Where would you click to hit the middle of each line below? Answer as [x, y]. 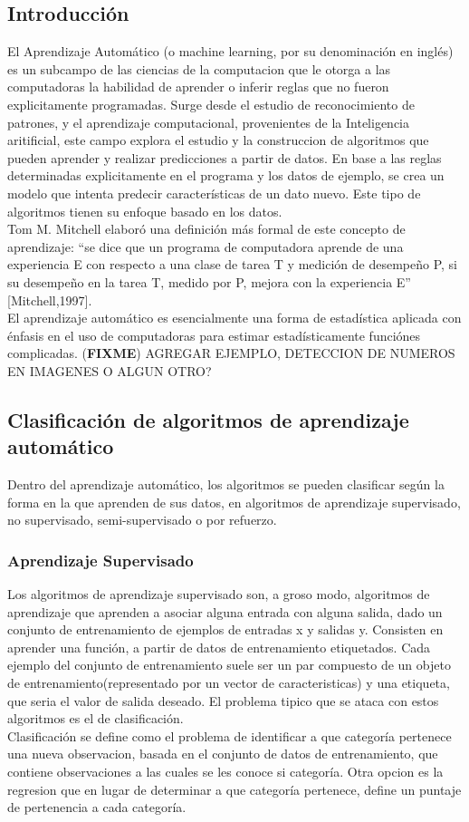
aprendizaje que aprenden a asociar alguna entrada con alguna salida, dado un [225, 611]
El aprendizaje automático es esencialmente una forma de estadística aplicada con [234, 318]
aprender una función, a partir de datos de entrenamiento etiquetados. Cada [219, 647]
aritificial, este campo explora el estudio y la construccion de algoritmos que [218, 140]
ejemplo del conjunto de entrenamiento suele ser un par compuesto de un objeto [229, 665]
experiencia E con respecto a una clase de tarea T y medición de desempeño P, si [232, 264]
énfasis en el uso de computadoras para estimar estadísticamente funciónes [214, 335]
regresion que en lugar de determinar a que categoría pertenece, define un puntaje [234, 789]
